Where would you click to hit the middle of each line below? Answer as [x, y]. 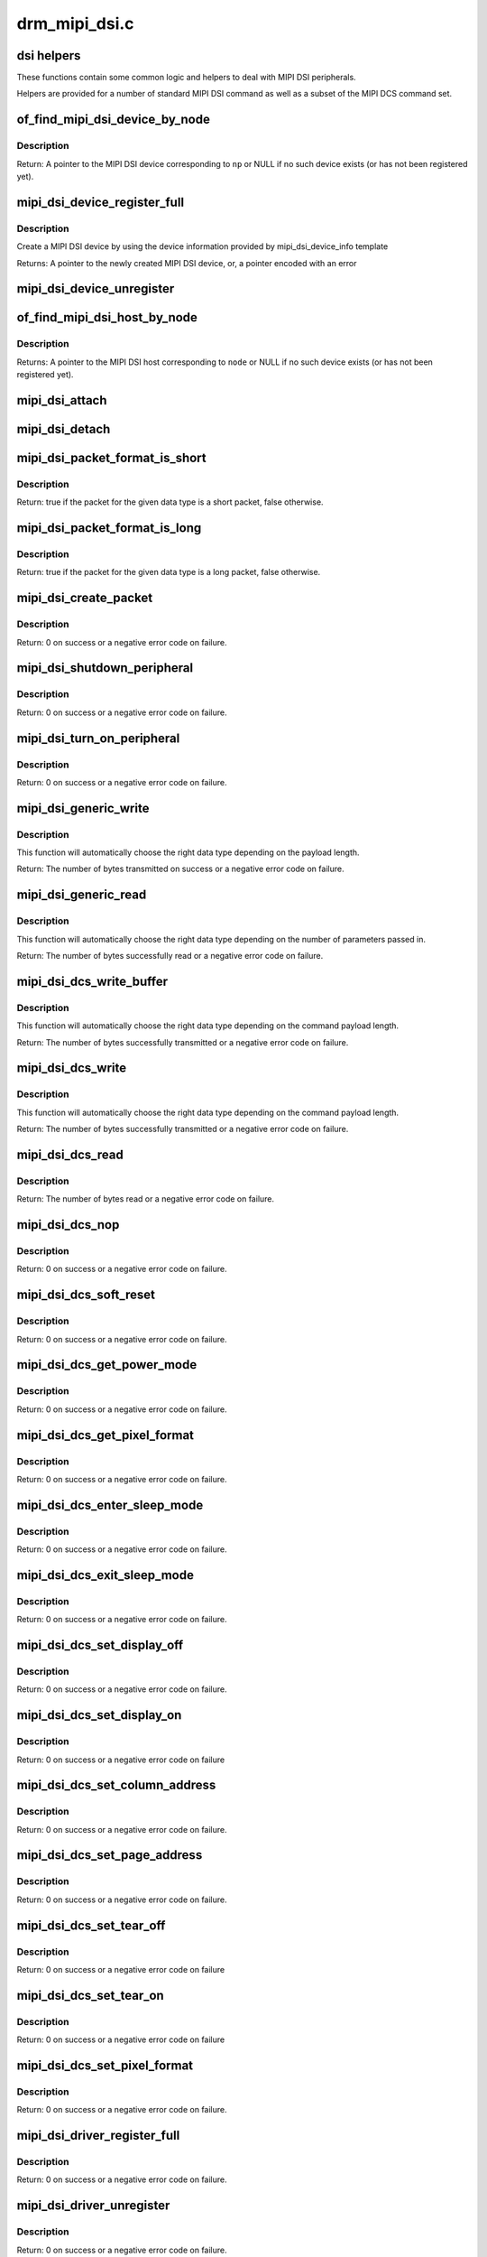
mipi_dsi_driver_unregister [93, 2206]
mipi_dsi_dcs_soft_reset [86, 1295]
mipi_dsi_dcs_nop [68, 1225]
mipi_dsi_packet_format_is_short [111, 457]
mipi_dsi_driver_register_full [98, 2136]
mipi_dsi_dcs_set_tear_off [91, 1925]
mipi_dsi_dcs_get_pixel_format [105, 1435]
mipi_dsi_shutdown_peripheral [105, 668]
